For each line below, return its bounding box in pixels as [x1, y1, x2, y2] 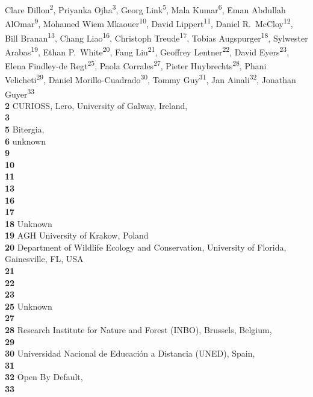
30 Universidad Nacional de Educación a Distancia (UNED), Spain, [5, 347, 255, 360]
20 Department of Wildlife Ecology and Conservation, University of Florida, [5, 240, 287, 253]
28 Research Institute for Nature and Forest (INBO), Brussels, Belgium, [5, 324, 272, 336]
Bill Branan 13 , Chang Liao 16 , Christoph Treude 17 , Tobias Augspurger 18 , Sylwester [5, 30, 308, 44]
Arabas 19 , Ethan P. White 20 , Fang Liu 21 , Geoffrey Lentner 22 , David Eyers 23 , [5, 43, 290, 58]
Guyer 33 [5, 86, 35, 100]
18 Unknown [5, 217, 52, 230]
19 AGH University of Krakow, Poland [5, 229, 149, 242]
